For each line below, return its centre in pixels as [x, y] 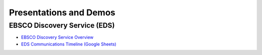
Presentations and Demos [62, 12]
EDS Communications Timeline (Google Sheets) [69, 44]
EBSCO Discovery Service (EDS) [62, 25]
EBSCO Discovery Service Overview [57, 37]
